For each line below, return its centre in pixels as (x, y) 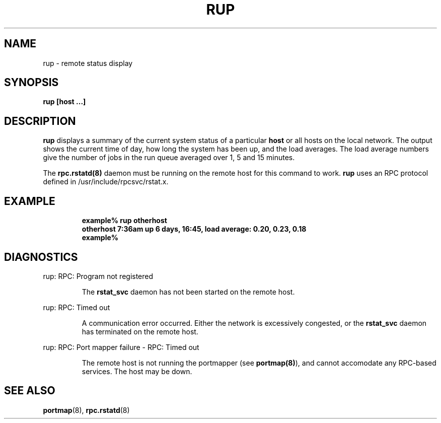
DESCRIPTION (40, 121)
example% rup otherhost (124, 221)
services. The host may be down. (137, 371)
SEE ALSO (30, 391)
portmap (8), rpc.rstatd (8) (86, 410)
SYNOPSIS (31, 83)
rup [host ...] (64, 102)
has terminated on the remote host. (140, 331)
